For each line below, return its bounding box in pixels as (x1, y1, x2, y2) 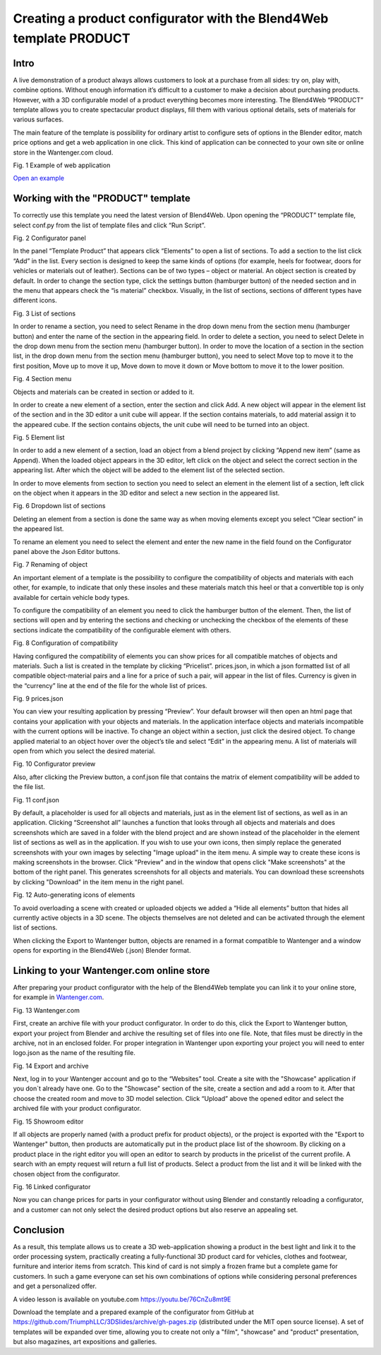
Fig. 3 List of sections (13, 309, 76, 318)
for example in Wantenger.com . (13, 993, 104, 1001)
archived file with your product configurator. (13, 1104, 141, 1113)
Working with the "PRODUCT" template (13, 193, 190, 205)
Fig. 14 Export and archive (13, 1061, 89, 1070)
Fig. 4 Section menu (13, 375, 72, 383)
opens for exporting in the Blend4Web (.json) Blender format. (13, 946, 191, 955)
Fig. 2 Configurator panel (13, 234, 86, 243)
